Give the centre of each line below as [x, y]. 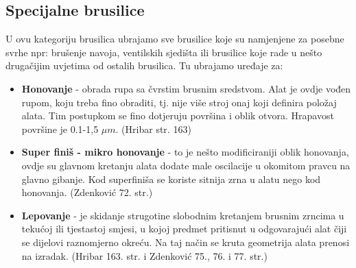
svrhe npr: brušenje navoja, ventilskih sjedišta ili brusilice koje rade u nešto [164, 52]
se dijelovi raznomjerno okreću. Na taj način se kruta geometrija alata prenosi [186, 242]
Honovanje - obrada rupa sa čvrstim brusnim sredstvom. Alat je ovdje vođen [186, 88]
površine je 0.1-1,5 [60, 129]
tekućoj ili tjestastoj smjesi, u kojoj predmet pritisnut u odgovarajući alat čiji [184, 229]
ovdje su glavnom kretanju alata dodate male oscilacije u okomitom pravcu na [186, 165]
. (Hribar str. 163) [153, 129]
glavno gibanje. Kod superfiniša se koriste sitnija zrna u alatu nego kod [171, 179]
